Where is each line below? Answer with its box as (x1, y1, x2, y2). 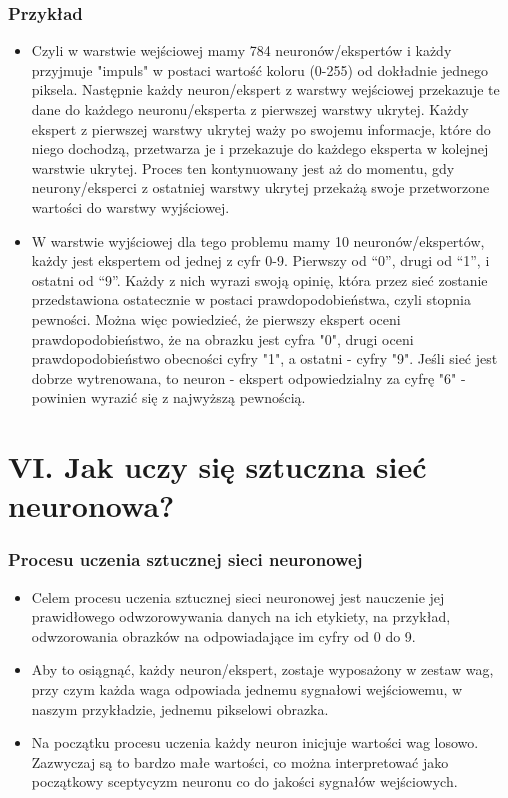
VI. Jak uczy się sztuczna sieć (8, 446, 427, 487)
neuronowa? (8, 485, 175, 526)
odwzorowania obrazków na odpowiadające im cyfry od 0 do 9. (31, 625, 416, 646)
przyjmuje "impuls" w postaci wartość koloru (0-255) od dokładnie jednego (31, 59, 488, 80)
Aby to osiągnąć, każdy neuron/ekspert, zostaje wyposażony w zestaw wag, (31, 659, 494, 680)
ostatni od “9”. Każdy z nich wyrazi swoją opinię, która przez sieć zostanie (31, 269, 488, 290)
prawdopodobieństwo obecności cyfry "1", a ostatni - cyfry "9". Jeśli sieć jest (31, 348, 498, 369)
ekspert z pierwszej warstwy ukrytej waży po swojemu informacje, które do (31, 118, 491, 139)
